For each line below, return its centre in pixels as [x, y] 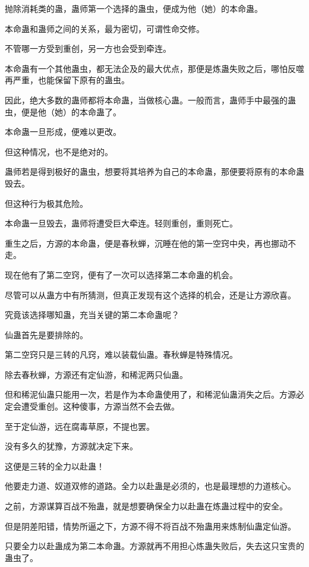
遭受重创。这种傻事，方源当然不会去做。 [100, 406]
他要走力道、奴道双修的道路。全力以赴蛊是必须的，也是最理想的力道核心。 [150, 486]
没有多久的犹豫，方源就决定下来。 [71, 446]
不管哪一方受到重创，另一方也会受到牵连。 [88, 48]
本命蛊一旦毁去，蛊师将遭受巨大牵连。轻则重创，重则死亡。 [121, 223]
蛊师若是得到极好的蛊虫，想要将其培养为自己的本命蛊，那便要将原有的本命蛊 [154, 171]
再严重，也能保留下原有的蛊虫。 [67, 80]
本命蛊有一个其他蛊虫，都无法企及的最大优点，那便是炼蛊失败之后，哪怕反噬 [154, 68]
